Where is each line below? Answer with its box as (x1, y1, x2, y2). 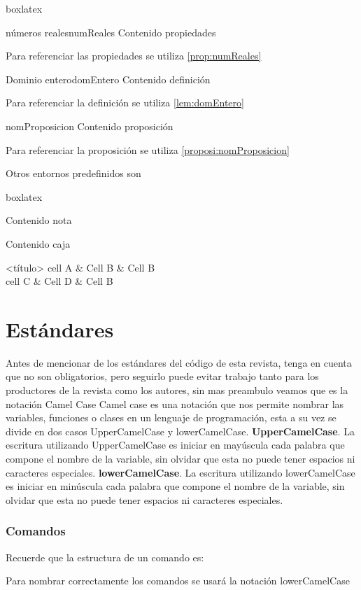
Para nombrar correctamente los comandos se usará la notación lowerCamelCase (6, 573, 350, 588)
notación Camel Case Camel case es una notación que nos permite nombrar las (6, 396, 344, 411)
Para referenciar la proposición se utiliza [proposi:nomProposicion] (6, 142, 290, 157)
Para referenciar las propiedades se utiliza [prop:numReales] (6, 48, 262, 63)
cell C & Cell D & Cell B (6, 274, 113, 288)
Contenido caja (6, 236, 71, 251)
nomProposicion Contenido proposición (6, 118, 174, 133)
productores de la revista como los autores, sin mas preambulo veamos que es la (6, 383, 348, 398)
